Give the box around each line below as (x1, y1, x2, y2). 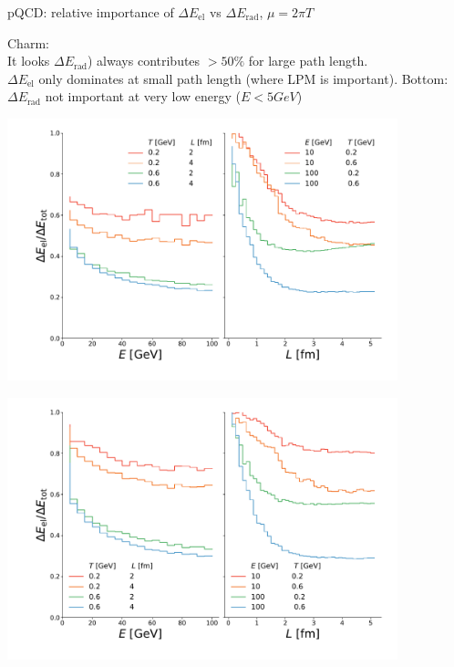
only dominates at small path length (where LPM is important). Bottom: (38, 68, 449, 88)
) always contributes (88, 51, 201, 70)
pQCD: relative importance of (7, 3, 174, 21)
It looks (7, 51, 50, 70)
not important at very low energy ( (45, 87, 242, 106)
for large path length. (248, 51, 368, 70)
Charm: (7, 33, 49, 52)
